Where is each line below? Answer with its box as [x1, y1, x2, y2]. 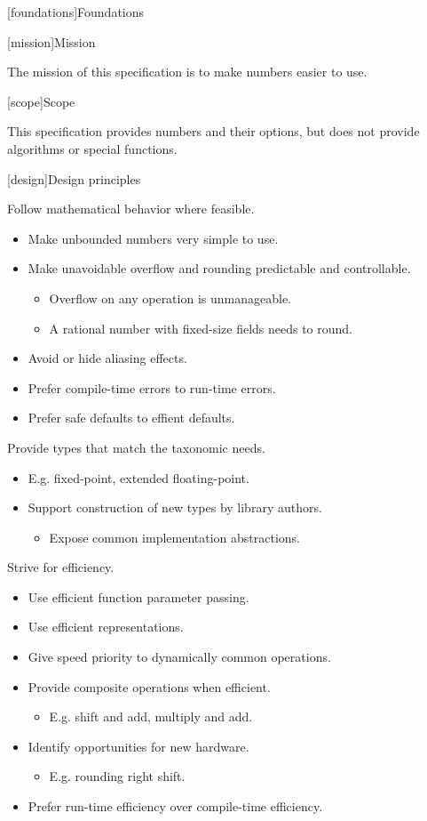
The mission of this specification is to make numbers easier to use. [7, 62, 368, 81]
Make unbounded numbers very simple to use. [28, 229, 279, 247]
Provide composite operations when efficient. [28, 677, 271, 696]
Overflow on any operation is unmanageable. [49, 288, 291, 307]
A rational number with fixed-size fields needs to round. [49, 318, 353, 337]
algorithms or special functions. [7, 139, 178, 157]
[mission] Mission [7, 32, 96, 51]
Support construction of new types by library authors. [28, 498, 322, 517]
